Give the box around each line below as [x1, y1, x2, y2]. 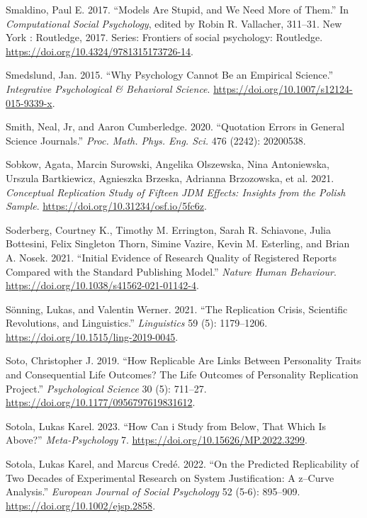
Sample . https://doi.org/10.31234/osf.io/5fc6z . [6, 198, 207, 213]
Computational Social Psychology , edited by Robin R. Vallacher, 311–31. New [6, 16, 342, 30]
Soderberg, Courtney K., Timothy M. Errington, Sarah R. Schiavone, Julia [6, 222, 332, 237]
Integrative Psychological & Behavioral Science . [6, 81, 210, 96]
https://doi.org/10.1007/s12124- [213, 81, 353, 96]
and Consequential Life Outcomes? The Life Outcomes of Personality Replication [6, 367, 358, 382]
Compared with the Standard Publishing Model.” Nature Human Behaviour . [6, 264, 337, 278]
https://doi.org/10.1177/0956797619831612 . [6, 395, 196, 410]
